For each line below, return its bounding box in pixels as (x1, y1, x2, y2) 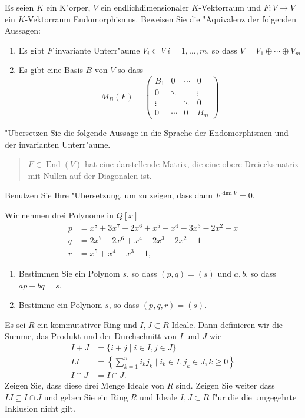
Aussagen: (5, 24, 41, 37)
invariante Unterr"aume (55, 44, 140, 56)
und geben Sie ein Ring (44, 390, 128, 403)
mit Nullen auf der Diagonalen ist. (28, 169, 152, 181)
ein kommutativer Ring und (37, 318, 137, 330)
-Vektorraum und (198, 1, 261, 13)
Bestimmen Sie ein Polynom (18, 267, 120, 279)
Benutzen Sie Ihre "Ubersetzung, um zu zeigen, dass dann (5, 189, 213, 201)
